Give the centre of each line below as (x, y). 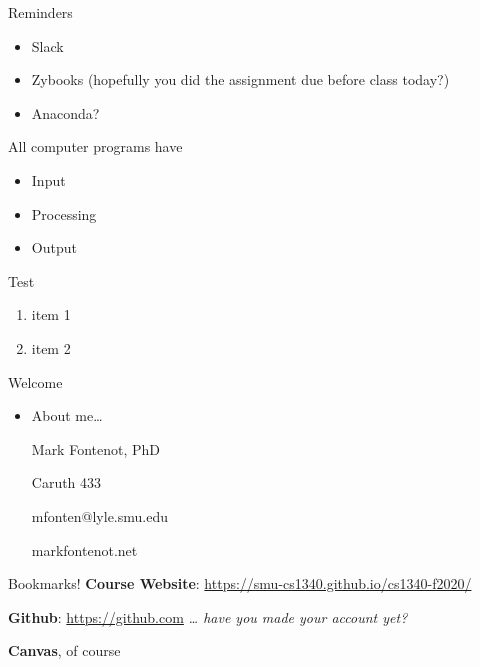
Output (54, 247)
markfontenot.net (84, 549)
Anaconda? (65, 112)
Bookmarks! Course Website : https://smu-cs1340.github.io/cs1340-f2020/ (240, 583)
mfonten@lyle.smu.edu (100, 515)
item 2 (51, 347)
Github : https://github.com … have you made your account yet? (208, 616)
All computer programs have (95, 146)
